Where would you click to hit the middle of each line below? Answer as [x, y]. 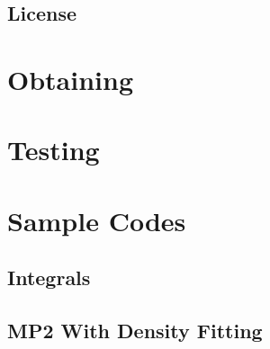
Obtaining [71, 79]
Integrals [49, 277]
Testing [54, 150]
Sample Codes [97, 220]
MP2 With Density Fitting [135, 331]
